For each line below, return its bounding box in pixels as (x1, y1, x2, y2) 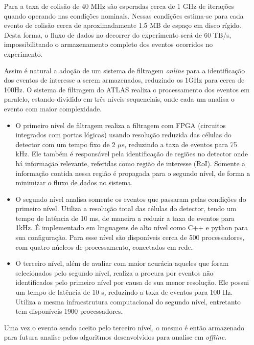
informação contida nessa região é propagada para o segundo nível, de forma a (15, 168, 250, 178)
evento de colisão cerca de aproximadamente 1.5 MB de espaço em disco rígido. (4, 20, 242, 30)
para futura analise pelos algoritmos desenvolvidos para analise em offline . (4, 332, 227, 342)
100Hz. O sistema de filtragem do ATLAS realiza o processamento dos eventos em (4, 84, 250, 94)
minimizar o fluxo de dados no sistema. (15, 177, 133, 188)
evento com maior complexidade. (4, 103, 102, 113)
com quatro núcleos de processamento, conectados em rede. (15, 241, 193, 252)
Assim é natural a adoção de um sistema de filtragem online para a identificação (4, 65, 245, 75)
